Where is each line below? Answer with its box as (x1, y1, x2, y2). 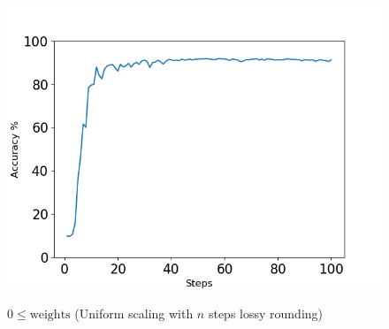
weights (29, 308, 71, 321)
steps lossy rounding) (208, 303, 324, 322)
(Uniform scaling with (74, 303, 194, 322)
